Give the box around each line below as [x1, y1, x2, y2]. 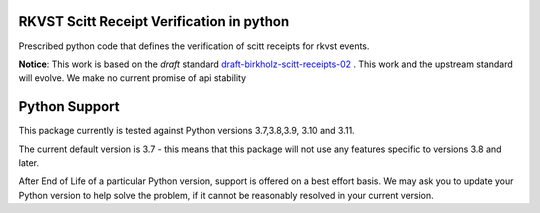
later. [18, 156, 40, 169]
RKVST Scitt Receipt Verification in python [18, 13, 290, 30]
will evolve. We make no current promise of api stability [18, 72, 247, 84]
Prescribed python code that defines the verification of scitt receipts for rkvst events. [18, 40, 370, 52]
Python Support [18, 98, 120, 115]
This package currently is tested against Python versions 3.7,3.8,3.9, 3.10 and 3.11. [18, 125, 355, 137]
